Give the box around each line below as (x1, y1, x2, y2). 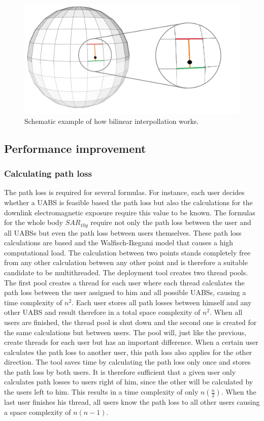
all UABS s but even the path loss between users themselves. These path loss (4, 227, 242, 238)
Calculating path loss (4, 167, 92, 180)
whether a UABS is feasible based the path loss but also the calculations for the (4, 197, 253, 207)
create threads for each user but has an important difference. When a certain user (4, 337, 258, 347)
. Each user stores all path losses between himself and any (72, 297, 252, 307)
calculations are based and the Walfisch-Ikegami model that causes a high (4, 237, 234, 248)
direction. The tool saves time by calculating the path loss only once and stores (4, 357, 251, 367)
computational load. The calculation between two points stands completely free (4, 247, 251, 257)
